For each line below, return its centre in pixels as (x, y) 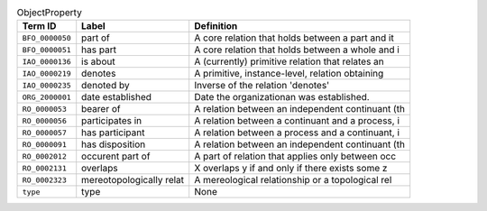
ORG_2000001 (46, 97)
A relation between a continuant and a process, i (297, 121)
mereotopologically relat (133, 180)
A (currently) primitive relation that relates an (289, 61)
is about (99, 61)
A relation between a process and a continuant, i (297, 133)
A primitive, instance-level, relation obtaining (289, 74)
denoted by (106, 86)
